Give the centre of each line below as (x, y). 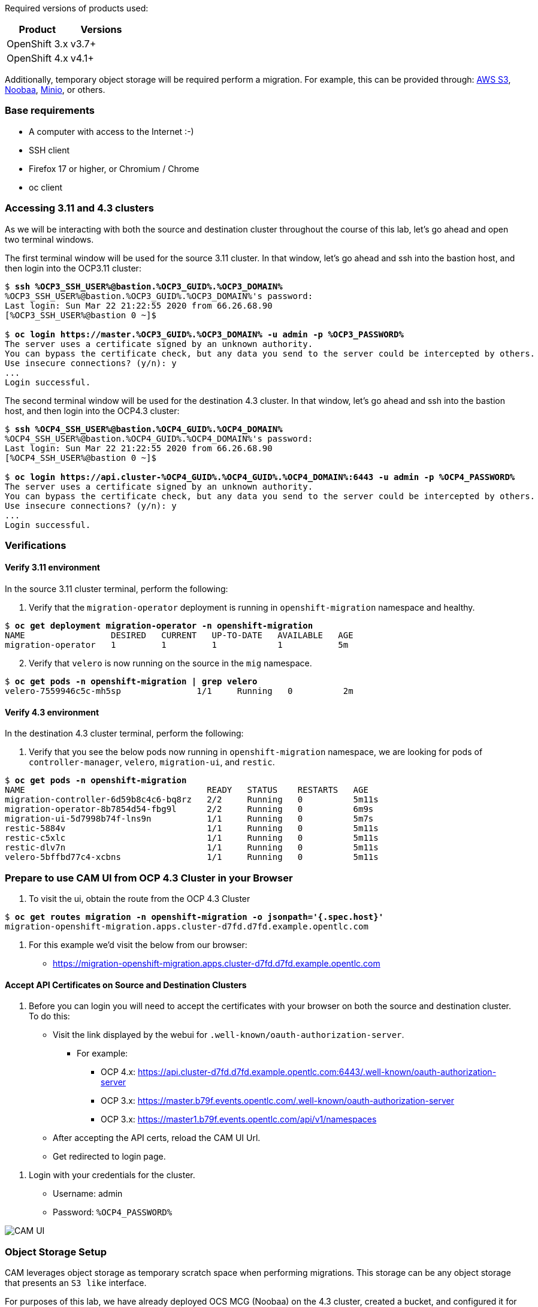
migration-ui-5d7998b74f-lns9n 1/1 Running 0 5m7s (189, 819)
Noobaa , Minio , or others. (55, 90)
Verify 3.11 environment (52, 568)
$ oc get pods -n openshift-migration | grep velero (131, 682)
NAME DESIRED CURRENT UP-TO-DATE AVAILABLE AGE (179, 636)
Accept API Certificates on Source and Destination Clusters (126, 985)
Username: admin (88, 1194)
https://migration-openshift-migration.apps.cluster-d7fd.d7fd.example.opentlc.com (217, 964)
